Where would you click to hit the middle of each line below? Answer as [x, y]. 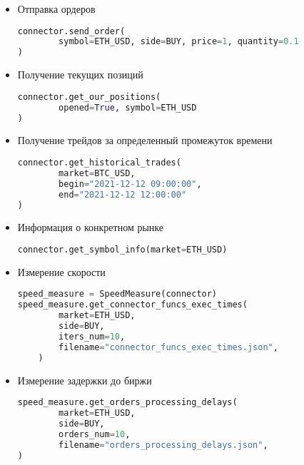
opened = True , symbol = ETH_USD [128, 107]
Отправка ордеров [56, 9]
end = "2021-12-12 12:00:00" [123, 194]
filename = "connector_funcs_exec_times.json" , [168, 347]
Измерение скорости [61, 271]
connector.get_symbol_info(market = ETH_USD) [122, 250]
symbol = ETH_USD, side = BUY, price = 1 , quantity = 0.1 [179, 42]
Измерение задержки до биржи [85, 380]
